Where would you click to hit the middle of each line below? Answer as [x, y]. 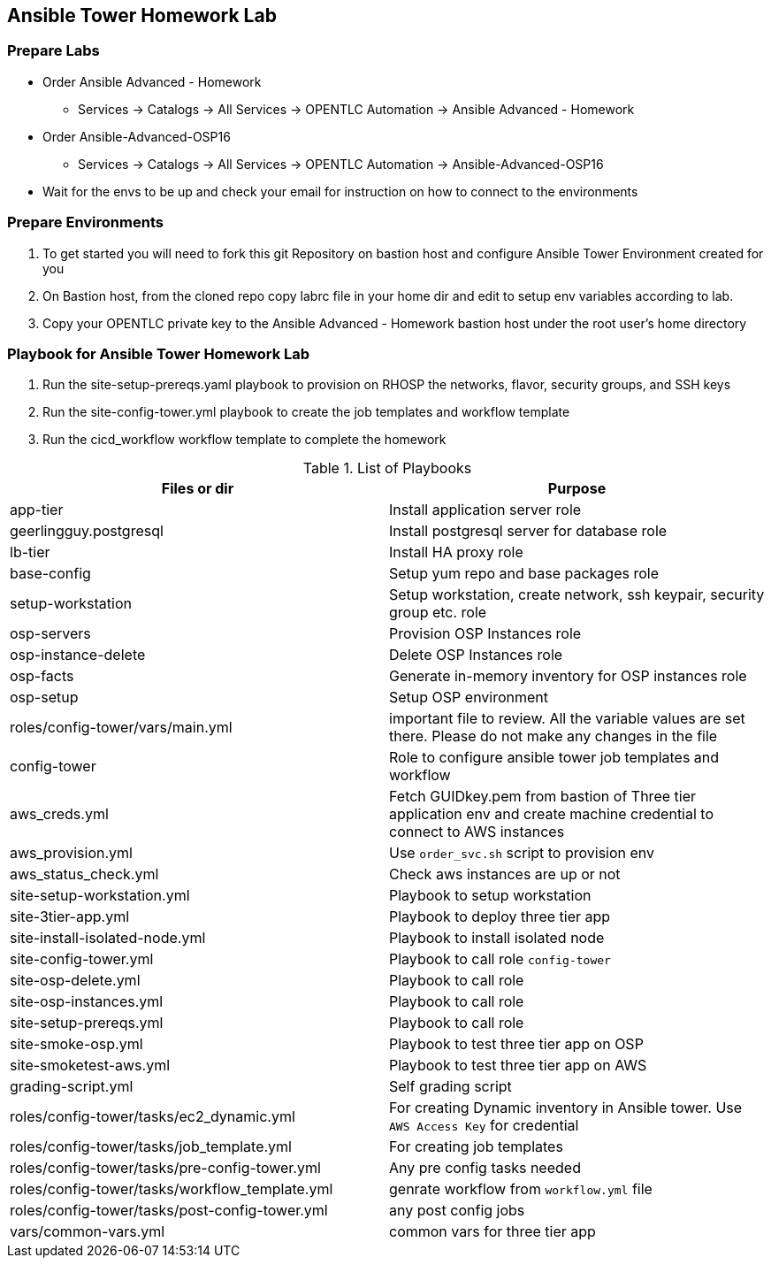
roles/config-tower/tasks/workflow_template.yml [172, 1189]
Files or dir [198, 489]
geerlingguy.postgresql [87, 531]
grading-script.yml [72, 1087]
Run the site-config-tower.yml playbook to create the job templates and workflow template [306, 412]
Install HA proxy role [456, 552]
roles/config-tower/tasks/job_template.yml [151, 1147]
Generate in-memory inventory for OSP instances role [568, 676]
